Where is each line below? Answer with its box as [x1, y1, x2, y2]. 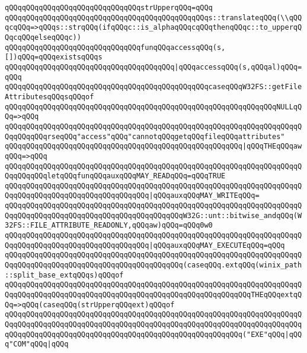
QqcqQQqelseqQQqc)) [5, 33, 81, 42]
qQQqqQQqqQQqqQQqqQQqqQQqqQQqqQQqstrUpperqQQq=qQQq [5, 4, 213, 12]
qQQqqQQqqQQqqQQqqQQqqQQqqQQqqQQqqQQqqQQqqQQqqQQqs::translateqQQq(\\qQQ [5, 13, 302, 22]
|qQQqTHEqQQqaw [242, 142, 302, 151]
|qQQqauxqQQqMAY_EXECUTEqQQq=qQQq [149, 241, 285, 250]
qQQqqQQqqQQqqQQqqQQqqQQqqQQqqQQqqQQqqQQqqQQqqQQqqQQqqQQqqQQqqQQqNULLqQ [5, 102, 302, 111]
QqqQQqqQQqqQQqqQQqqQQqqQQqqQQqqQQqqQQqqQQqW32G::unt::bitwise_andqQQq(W [5, 211, 302, 220]
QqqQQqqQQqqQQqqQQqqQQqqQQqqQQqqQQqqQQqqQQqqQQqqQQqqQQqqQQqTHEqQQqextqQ [5, 291, 302, 300]
